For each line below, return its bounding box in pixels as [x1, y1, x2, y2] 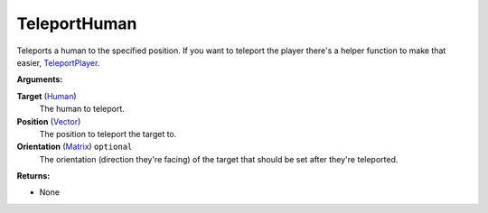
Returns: [16, 171, 51, 181]
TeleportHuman [16, 14, 137, 33]
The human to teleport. [39, 104, 126, 115]
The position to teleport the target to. [39, 128, 177, 139]
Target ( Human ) [16, 90, 77, 101]
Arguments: [16, 74, 63, 85]
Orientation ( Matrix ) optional [16, 141, 133, 153]
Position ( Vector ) [16, 116, 81, 126]
